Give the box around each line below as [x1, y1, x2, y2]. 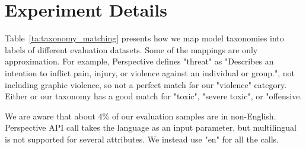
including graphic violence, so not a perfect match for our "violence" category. [5, 78, 287, 90]
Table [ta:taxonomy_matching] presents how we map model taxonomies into [5, 32, 284, 44]
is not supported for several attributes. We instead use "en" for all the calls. [5, 132, 279, 145]
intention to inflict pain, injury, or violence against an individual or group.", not [5, 66, 295, 79]
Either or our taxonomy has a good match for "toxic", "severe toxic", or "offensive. [5, 90, 302, 102]
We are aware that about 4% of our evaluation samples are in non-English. [5, 109, 276, 122]
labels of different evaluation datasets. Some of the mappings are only [5, 43, 258, 56]
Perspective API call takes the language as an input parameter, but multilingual [5, 121, 297, 134]
